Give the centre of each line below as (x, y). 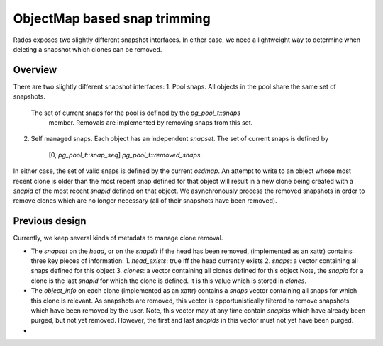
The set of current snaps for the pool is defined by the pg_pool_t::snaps (136, 113)
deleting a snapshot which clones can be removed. (88, 49)
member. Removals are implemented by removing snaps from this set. (151, 123)
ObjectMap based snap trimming (112, 18)
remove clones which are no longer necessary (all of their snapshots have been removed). (145, 201)
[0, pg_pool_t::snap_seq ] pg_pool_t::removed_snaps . (125, 155)
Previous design (50, 221)
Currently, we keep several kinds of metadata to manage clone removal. (118, 238)
